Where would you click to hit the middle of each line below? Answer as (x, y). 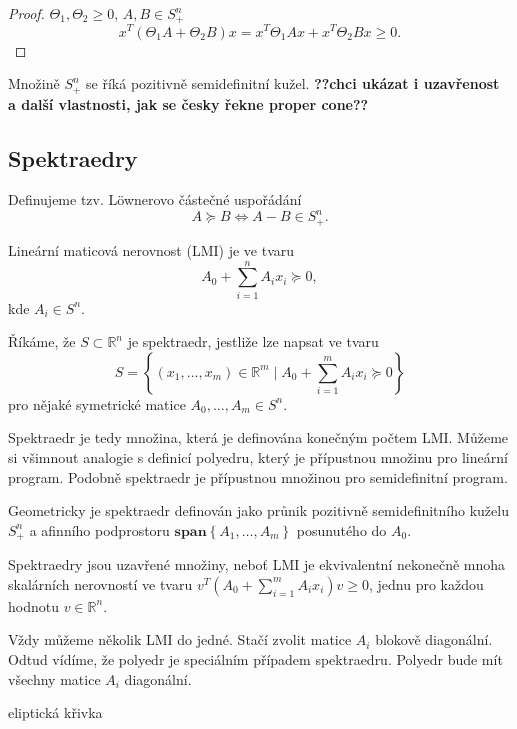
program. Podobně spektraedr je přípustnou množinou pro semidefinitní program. (258, 476)
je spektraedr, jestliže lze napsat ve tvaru (253, 341)
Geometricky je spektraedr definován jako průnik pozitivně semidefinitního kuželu (258, 510)
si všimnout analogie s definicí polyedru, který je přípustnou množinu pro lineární (258, 457)
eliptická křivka (55, 712)
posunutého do (341, 529)
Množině (34, 83)
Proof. (26, 13)
